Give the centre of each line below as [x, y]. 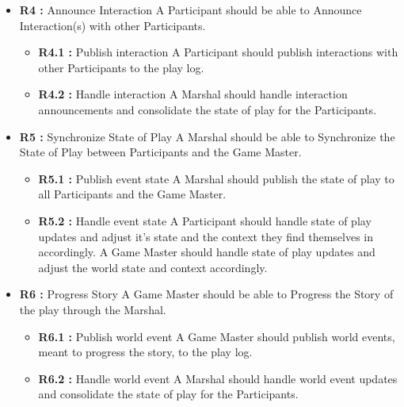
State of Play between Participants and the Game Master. [160, 152]
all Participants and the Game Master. [132, 194]
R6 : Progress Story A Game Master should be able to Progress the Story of [206, 294]
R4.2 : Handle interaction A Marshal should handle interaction [193, 94]
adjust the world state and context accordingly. [153, 267]
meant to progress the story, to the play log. [145, 352]
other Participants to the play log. [121, 67]
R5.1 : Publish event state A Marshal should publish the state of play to [216, 178]
